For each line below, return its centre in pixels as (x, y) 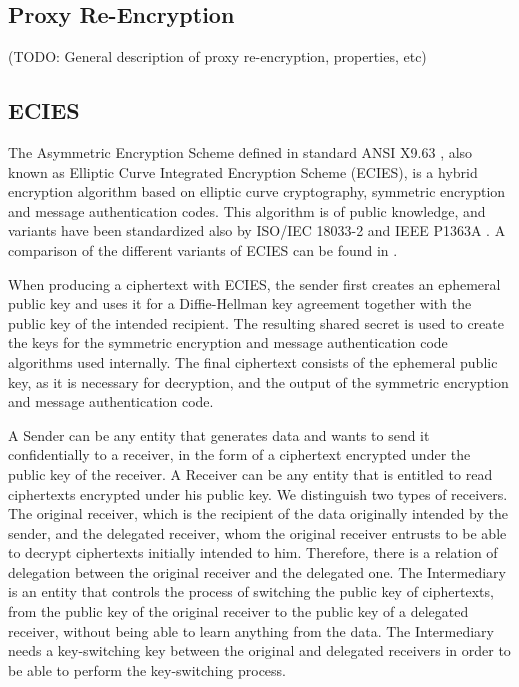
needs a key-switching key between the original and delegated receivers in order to (259, 650)
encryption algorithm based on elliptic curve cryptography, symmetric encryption (257, 191)
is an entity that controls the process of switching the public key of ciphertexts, (251, 591)
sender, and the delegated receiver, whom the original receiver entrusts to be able (257, 532)
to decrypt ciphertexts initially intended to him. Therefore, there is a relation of (253, 552)
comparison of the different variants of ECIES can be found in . (203, 249)
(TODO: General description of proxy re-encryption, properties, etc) (217, 56)
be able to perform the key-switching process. (147, 669)
